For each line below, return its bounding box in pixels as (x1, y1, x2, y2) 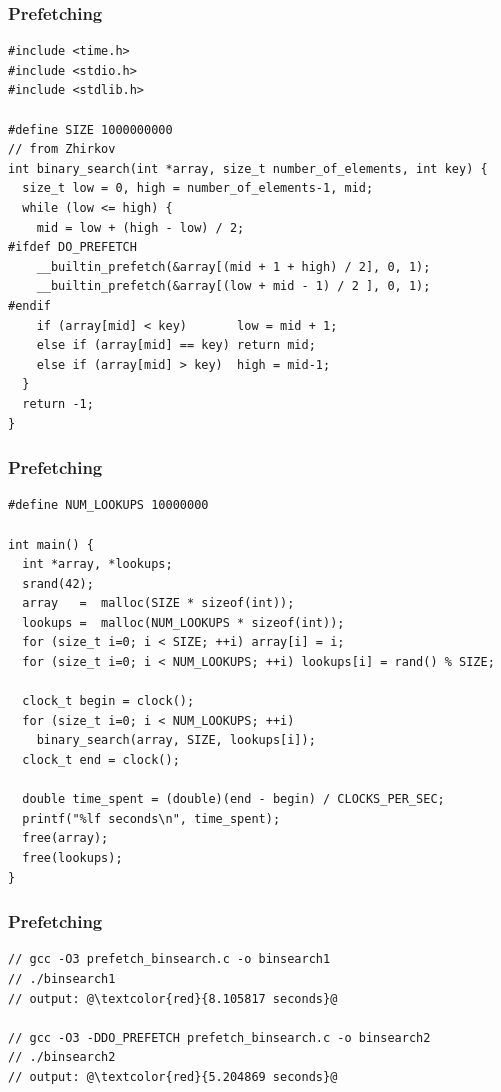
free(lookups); (22, 851, 123, 865)
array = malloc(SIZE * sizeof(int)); (22, 596, 295, 611)
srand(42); (22, 576, 94, 591)
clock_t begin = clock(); (22, 694, 195, 709)
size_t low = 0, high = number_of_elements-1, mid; (22, 181, 374, 196)
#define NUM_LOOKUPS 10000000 (8, 498, 209, 513)
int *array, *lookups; (22, 557, 173, 572)
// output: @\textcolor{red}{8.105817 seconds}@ (8, 991, 338, 1006)
